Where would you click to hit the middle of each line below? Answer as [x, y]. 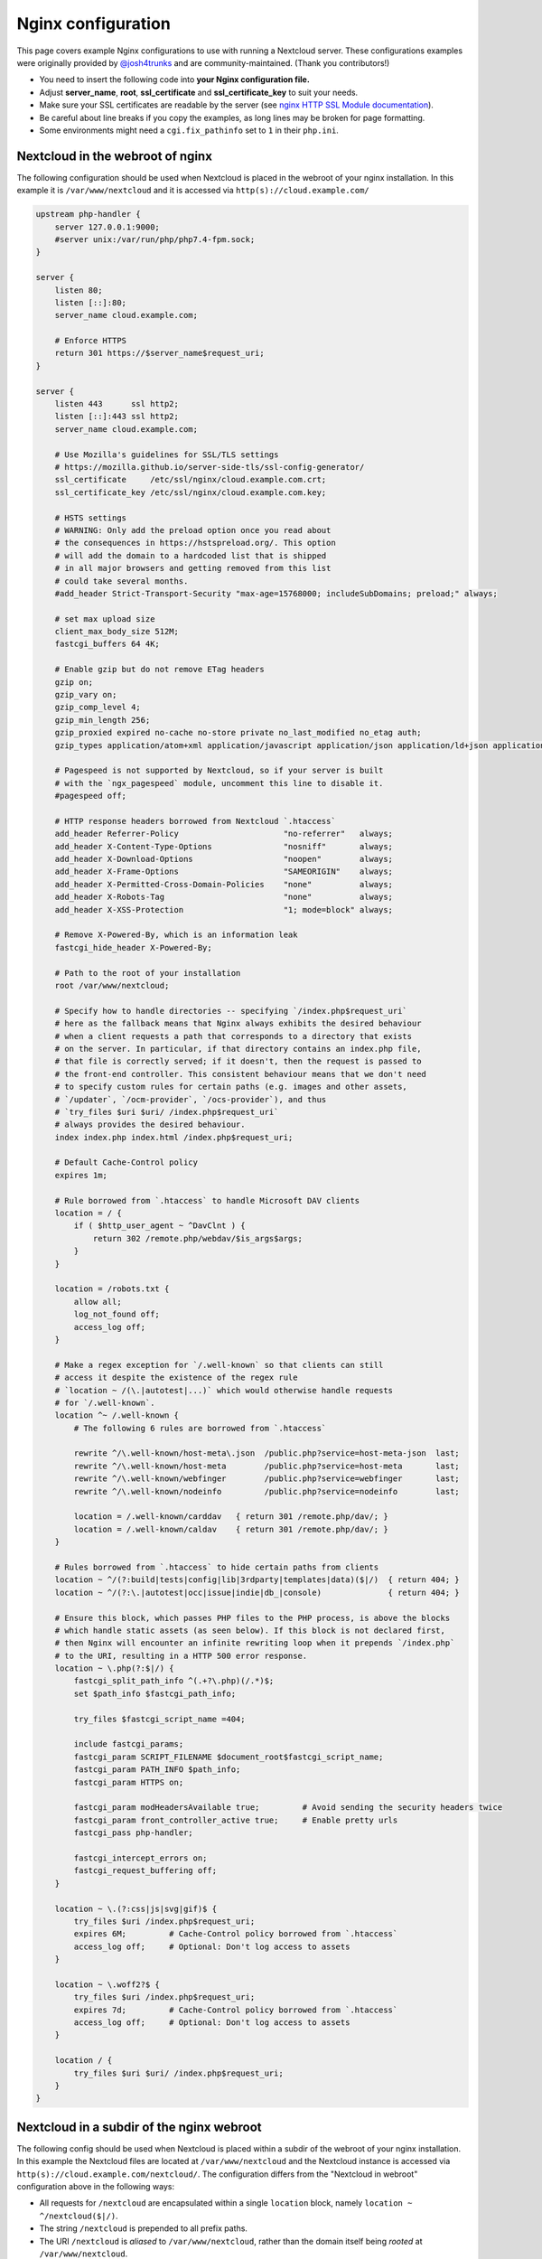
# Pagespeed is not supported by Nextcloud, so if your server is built [219, 771]
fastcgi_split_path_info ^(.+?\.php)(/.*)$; [174, 1681]
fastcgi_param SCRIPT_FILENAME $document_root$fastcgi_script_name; [229, 1757]
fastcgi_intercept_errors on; [140, 1858]
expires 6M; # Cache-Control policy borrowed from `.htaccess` [236, 1934]
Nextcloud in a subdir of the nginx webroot [139, 2127]
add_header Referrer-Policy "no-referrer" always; [224, 834]
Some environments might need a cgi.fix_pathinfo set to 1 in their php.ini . [189, 130]
